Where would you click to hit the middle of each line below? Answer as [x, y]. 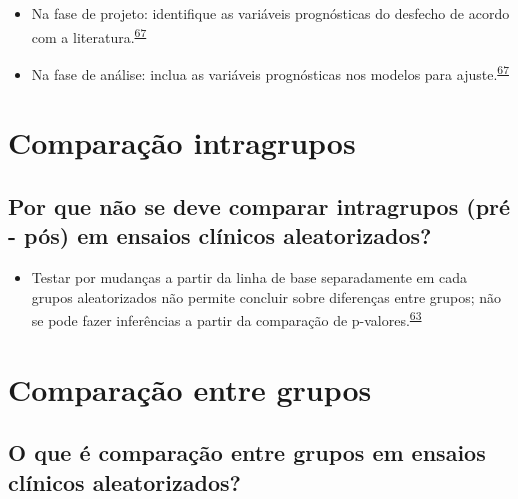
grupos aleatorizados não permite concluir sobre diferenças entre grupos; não [266, 296]
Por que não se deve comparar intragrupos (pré [259, 205]
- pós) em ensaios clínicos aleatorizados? [220, 235]
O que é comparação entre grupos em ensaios [247, 452]
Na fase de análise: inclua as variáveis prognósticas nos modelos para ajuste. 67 [270, 72]
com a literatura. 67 [89, 35]
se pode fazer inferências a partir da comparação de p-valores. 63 [226, 318]
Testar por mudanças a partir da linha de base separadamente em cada [249, 277]
